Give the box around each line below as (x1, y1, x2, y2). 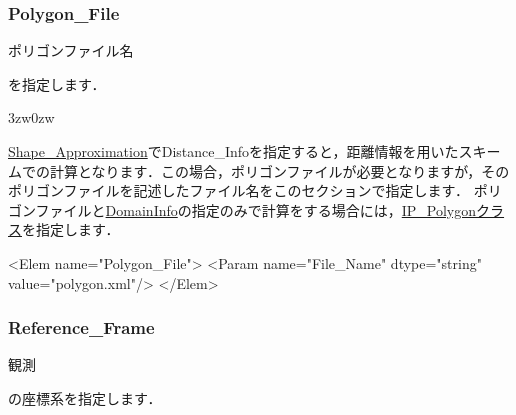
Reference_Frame (8, 315, 155, 340)
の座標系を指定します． (8, 387, 162, 408)
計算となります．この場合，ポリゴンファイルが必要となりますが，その (49, 160, 510, 181)
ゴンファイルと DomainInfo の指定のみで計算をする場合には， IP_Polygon (8, 199, 477, 220)
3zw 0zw (8, 107, 55, 128)
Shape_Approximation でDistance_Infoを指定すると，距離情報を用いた (8, 141, 459, 161)
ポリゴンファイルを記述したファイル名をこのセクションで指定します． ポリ (8, 180, 502, 201)
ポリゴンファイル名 (8, 40, 134, 61)
